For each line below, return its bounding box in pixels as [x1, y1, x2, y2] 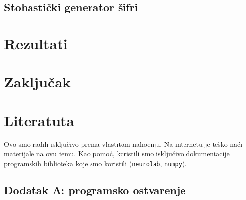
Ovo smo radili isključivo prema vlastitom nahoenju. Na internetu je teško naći [4, 139, 243, 149]
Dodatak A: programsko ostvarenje [4, 182, 186, 197]
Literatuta [4, 110, 75, 130]
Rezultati [4, 33, 68, 53]
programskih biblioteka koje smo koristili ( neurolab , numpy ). [4, 158, 187, 168]
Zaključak [4, 72, 71, 92]
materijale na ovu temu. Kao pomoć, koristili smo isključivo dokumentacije [4, 148, 230, 159]
